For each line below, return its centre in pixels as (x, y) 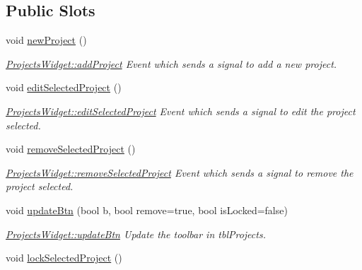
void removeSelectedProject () (71, 149)
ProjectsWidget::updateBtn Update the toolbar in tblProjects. (136, 234)
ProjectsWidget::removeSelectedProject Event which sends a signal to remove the (180, 172)
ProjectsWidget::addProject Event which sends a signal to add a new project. (171, 63)
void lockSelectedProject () (64, 258)
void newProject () (46, 40)
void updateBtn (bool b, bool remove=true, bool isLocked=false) (147, 210)
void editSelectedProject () (64, 87)
